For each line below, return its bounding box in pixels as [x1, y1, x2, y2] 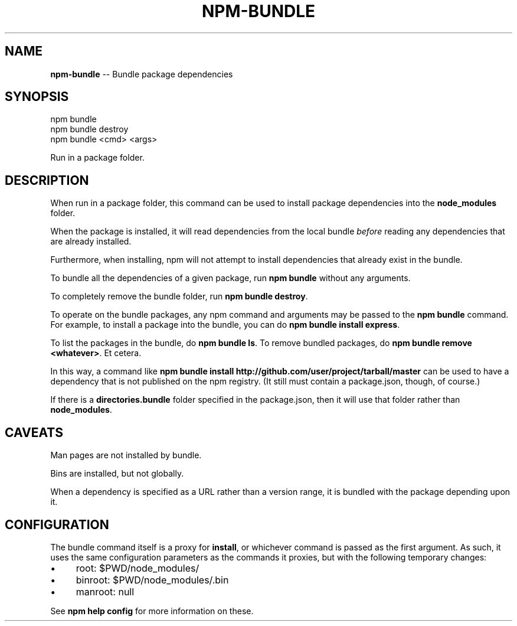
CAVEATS [5, 425, 63, 440]
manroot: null [76, 585, 135, 598]
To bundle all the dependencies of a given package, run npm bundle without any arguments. [50, 273, 411, 283]
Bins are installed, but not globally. [50, 468, 184, 479]
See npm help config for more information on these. [50, 605, 254, 616]
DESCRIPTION [5, 172, 89, 188]
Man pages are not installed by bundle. [50, 450, 202, 461]
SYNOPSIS [5, 89, 69, 105]
